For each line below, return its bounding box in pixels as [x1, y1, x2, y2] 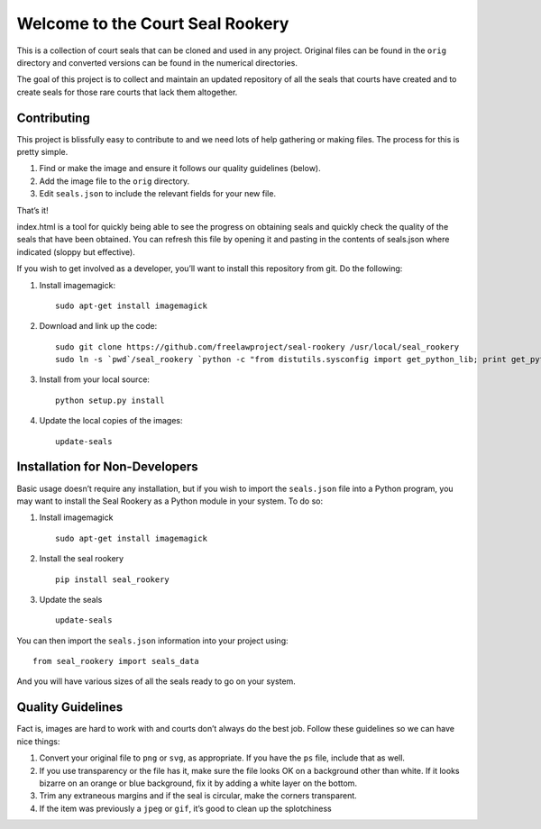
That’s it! [16, 205, 49, 215]
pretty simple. [16, 147, 69, 158]
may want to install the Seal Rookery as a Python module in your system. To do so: [16, 496, 324, 506]
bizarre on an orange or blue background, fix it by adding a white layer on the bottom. [39, 778, 358, 788]
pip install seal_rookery [55, 574, 170, 585]
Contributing [16, 110, 90, 125]
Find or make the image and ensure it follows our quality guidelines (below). [39, 163, 321, 174]
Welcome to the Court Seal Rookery [16, 14, 289, 33]
